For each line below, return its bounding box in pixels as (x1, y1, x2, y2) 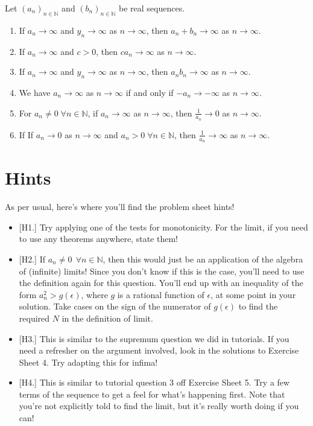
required (19, 311, 50, 324)
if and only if (125, 86, 174, 98)
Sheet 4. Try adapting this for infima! (19, 355, 158, 368)
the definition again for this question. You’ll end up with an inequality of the (19, 276, 303, 289)
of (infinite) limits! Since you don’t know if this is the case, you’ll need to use (19, 264, 305, 277)
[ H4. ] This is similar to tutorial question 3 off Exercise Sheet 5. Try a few (19, 376, 290, 389)
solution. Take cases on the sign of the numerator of (19, 300, 211, 313)
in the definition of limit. (62, 311, 153, 324)
